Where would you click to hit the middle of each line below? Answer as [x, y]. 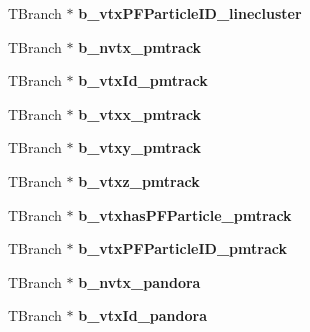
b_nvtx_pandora [139, 281]
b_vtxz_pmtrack [139, 180]
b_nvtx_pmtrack [140, 46]
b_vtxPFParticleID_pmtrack [182, 248]
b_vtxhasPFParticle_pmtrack [185, 214]
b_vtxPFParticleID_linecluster [190, 13]
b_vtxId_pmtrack [143, 80]
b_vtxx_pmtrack [140, 113]
